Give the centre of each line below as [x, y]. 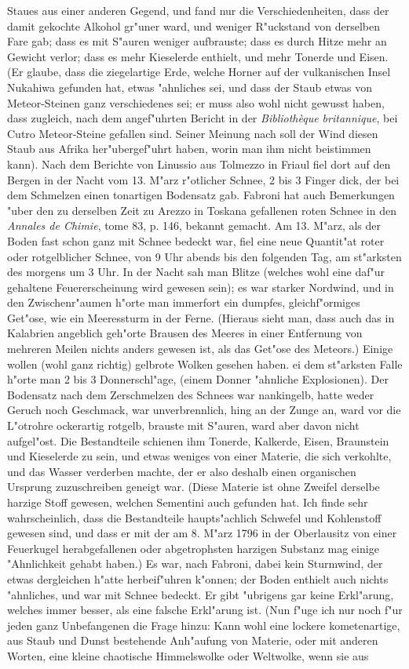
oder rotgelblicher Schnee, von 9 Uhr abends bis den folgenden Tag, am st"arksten [204, 256]
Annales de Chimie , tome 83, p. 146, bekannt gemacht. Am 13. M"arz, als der [194, 225]
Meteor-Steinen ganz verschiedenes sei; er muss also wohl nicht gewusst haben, [196, 102]
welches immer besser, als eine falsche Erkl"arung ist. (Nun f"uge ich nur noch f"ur [205, 610]
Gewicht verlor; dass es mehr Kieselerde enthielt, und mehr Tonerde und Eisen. [198, 56]
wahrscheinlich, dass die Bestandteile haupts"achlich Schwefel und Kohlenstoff [194, 517]
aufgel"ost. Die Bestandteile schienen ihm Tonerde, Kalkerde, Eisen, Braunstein [198, 440]
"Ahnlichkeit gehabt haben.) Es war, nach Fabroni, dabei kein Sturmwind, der [195, 564]
